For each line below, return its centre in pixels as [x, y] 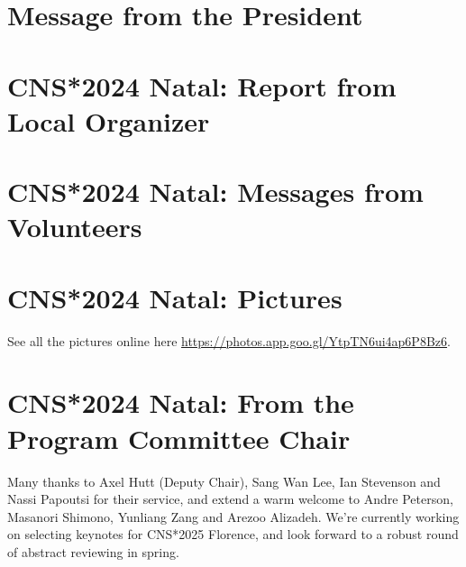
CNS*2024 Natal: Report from [202, 85]
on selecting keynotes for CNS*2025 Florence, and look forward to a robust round [233, 534]
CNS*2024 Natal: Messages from [215, 192]
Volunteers [75, 227]
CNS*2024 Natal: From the [181, 402]
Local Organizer [109, 120]
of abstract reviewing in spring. [93, 551]
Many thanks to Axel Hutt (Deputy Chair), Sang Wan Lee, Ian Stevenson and [224, 481]
